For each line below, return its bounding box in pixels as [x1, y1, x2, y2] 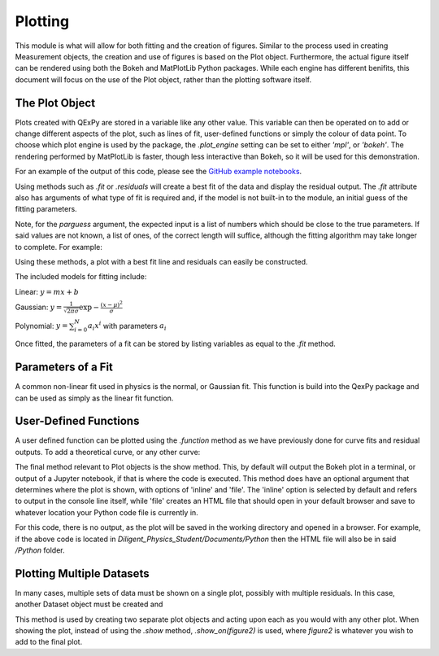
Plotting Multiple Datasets [15, 566, 150, 580]
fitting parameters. [15, 204, 77, 214]
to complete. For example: [15, 242, 103, 251]
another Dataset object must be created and [15, 599, 163, 610]
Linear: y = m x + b [15, 286, 79, 296]
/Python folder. [15, 545, 65, 555]
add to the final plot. [15, 637, 83, 647]
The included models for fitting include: [15, 272, 147, 282]
